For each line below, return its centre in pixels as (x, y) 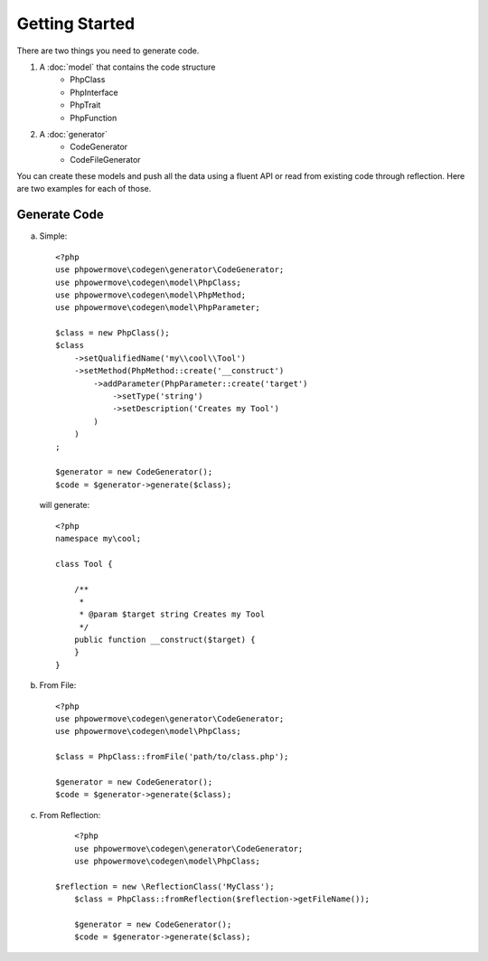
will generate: (65, 505)
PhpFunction (94, 118)
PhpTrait (85, 105)
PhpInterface (94, 92)
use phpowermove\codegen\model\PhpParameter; (158, 308)
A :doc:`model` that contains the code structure (127, 67)
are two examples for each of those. (84, 189)
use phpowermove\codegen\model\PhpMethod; (151, 295)
